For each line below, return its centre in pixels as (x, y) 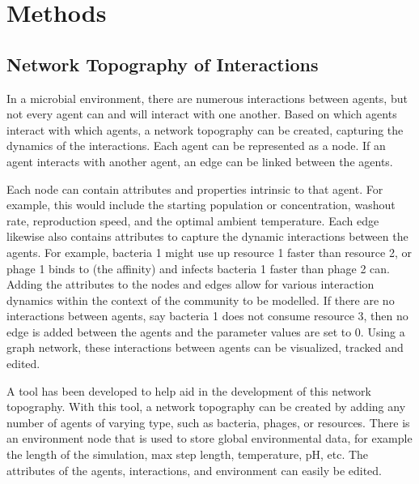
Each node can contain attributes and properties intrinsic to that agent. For (195, 188)
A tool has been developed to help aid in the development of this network (189, 390)
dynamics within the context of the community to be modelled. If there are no (201, 300)
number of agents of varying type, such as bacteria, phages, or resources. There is (208, 422)
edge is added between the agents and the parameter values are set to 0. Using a (206, 331)
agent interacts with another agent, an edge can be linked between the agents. (200, 161)
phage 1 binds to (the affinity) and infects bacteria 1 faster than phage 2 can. (198, 268)
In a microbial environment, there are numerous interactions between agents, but (207, 98)
